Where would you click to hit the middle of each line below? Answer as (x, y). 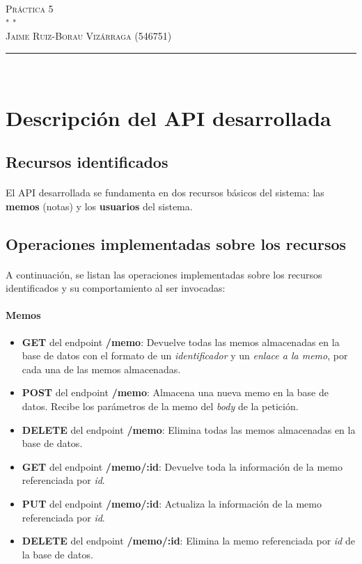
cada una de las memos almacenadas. (101, 369)
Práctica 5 (30, 8)
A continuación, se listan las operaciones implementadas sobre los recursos (164, 274)
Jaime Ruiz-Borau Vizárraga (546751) (89, 36)
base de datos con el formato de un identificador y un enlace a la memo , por (185, 355)
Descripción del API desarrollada (168, 117)
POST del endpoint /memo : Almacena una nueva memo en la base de (175, 392)
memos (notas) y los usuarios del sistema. (99, 206)
